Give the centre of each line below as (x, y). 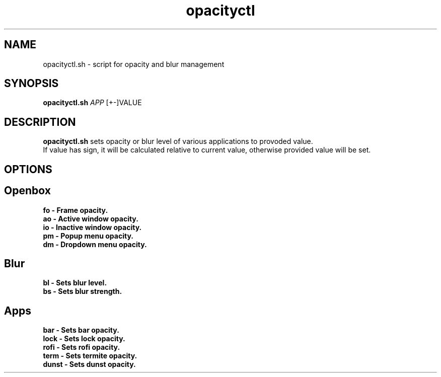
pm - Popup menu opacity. (88, 236)
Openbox (27, 191)
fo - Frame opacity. (76, 210)
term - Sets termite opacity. (90, 356)
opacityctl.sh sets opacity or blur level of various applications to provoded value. (178, 141)
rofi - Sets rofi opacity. (82, 347)
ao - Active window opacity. (91, 218)
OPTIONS (28, 169)
